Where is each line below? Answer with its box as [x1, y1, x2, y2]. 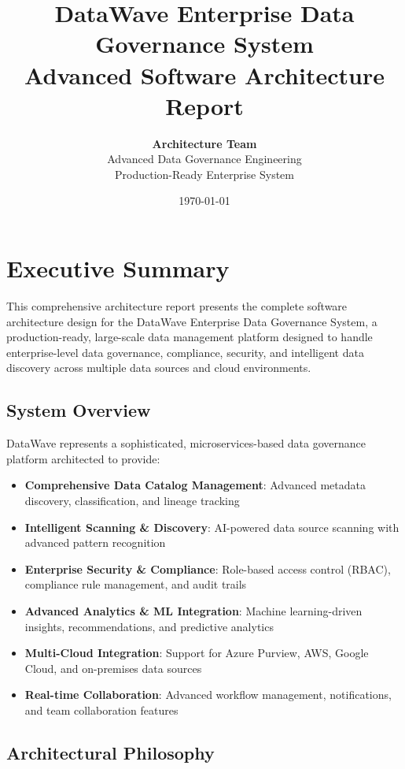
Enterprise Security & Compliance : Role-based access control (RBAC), [24, 560, 391, 577]
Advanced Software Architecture [24, 58, 385, 91]
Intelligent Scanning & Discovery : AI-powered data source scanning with [24, 518, 399, 535]
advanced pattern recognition [24, 534, 166, 551]
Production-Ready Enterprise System [115, 165, 294, 182]
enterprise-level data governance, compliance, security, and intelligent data [6, 344, 364, 360]
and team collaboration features [24, 701, 179, 718]
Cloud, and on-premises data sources [24, 659, 202, 676]
